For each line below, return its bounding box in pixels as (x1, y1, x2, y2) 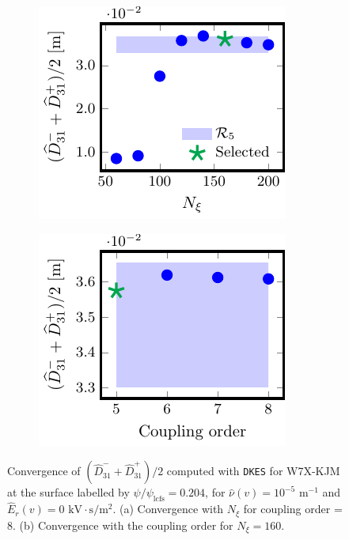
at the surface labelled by (7, 484, 130, 500)
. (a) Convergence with (112, 500, 224, 517)
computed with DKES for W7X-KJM (166, 463, 340, 479)
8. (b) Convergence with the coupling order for (7, 516, 233, 533)
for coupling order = (243, 500, 343, 517)
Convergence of (7, 463, 81, 479)
